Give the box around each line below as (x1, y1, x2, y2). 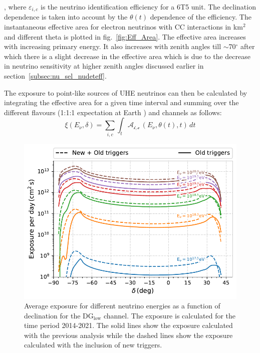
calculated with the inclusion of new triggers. (24, 339, 162, 350)
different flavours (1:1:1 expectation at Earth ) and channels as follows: (4, 107, 222, 117)
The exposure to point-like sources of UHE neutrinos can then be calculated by (4, 87, 247, 98)
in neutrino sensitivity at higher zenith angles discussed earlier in (4, 61, 204, 71)
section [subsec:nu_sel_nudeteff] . (4, 71, 107, 81)
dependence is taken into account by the (4, 12, 128, 22)
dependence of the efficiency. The (150, 12, 251, 22)
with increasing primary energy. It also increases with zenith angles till (4, 41, 221, 52)
